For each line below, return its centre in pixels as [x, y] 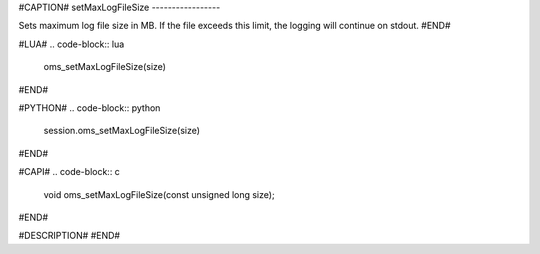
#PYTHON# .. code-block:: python [89, 107]
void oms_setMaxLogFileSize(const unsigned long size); [159, 194]
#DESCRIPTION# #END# [69, 236]
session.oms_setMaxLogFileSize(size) [121, 131]
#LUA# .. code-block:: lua [71, 44]
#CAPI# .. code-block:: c [69, 172]
